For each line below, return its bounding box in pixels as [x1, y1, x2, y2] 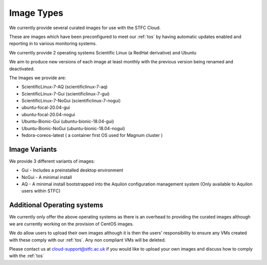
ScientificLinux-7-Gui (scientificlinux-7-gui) [21, 90, 110, 96]
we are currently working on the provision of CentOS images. [9, 221, 134, 227]
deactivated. [9, 66, 35, 72]
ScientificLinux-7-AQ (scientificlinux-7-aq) [21, 84, 108, 90]
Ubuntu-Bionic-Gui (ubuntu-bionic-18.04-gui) [21, 119, 114, 125]
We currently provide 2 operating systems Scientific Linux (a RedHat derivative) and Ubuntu [9, 49, 197, 55]
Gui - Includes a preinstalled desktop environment [21, 167, 124, 173]
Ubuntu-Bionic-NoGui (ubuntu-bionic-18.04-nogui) [21, 125, 126, 131]
